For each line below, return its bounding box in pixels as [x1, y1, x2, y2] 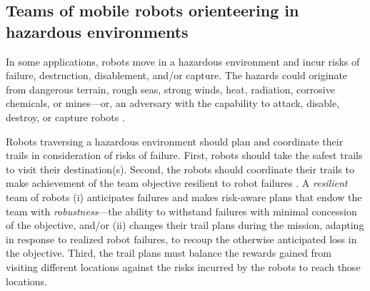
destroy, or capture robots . [6, 109, 125, 124]
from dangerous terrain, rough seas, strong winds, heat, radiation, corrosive [6, 81, 335, 96]
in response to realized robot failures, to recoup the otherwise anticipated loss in [6, 231, 357, 246]
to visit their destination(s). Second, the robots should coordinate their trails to [6, 161, 354, 176]
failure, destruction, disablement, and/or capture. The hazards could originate [6, 68, 348, 83]
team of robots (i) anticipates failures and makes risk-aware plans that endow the [6, 189, 362, 204]
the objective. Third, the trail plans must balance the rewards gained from [6, 245, 331, 260]
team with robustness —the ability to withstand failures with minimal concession [6, 203, 357, 218]
